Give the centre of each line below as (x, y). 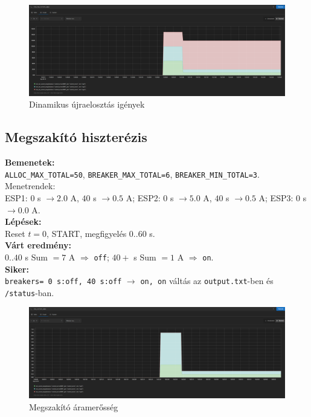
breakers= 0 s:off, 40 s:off (63, 282)
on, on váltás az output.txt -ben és (207, 281)
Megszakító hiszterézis (76, 137)
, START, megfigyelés (87, 233)
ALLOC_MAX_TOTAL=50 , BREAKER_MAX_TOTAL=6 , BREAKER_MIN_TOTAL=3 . (132, 174)
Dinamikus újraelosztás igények (87, 104)
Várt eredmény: (38, 245)
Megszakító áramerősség (74, 406)
